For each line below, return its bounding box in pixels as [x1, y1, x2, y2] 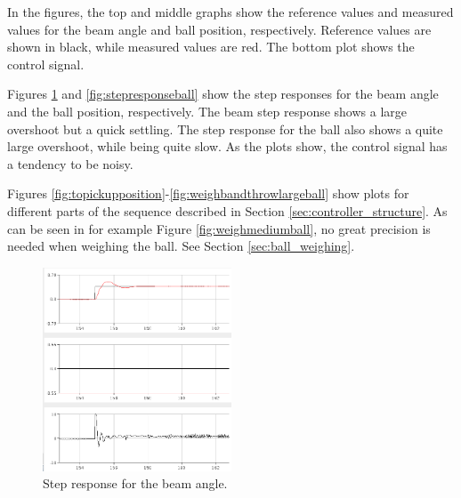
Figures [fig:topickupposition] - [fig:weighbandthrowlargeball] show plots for [7, 184, 409, 203]
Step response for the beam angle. [43, 474, 228, 493]
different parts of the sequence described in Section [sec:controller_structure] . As [7, 201, 448, 220]
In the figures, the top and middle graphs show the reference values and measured [7, 3, 454, 20]
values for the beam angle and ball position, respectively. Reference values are [7, 20, 432, 38]
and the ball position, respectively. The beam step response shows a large [7, 101, 408, 120]
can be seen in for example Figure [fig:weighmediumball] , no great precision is [7, 219, 431, 237]
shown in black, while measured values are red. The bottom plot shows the [7, 37, 415, 56]
